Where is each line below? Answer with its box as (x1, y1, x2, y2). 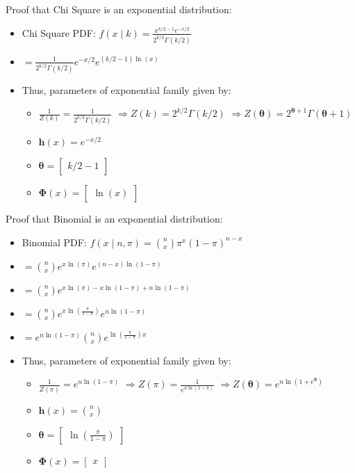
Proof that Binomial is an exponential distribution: (6, 211, 223, 226)
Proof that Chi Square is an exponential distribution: (6, 2, 232, 16)
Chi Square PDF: (22, 25, 96, 40)
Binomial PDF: (22, 234, 87, 249)
